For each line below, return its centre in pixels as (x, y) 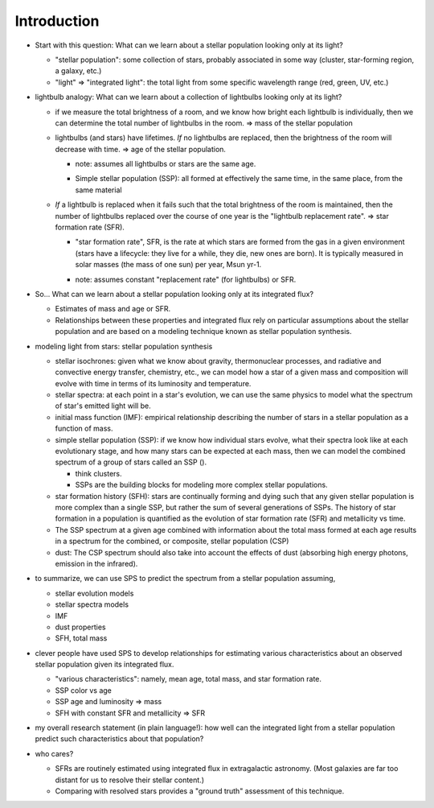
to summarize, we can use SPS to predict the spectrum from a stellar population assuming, (185, 579)
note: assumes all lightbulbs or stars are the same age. (166, 164)
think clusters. (98, 473)
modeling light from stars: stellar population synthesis (124, 346)
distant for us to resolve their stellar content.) (130, 780)
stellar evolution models (94, 593)
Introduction (57, 21)
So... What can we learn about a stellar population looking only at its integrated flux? (174, 294)
